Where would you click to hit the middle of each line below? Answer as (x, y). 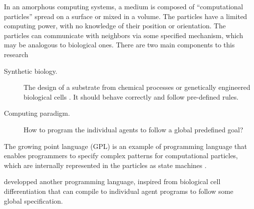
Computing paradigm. (37, 113)
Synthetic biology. (31, 71)
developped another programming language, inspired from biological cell (112, 181)
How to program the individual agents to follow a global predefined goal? (133, 129)
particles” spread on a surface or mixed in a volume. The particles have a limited (126, 16)
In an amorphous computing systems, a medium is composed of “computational (124, 6)
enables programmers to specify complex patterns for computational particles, (121, 156)
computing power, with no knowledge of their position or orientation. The (115, 26)
